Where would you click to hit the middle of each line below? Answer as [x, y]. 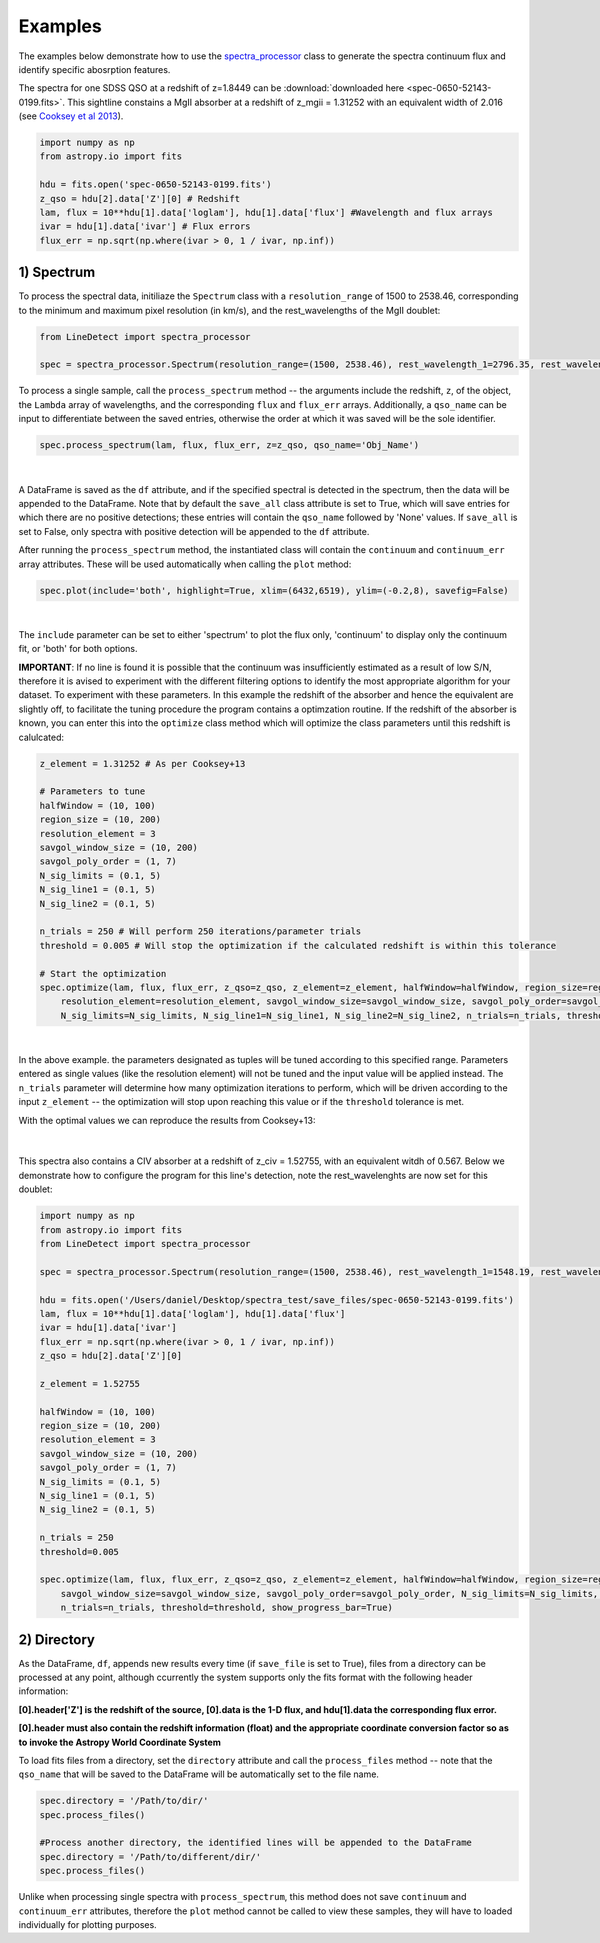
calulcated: [41, 737]
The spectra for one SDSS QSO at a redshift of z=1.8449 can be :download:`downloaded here [211, 88]
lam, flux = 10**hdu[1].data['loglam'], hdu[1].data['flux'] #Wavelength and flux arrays [266, 213]
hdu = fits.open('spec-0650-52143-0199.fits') [155, 184]
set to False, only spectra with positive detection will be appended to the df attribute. [194, 531]
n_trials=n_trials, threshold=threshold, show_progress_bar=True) [227, 1608]
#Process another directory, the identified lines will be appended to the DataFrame [255, 1843]
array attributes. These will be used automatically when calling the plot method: [185, 564]
